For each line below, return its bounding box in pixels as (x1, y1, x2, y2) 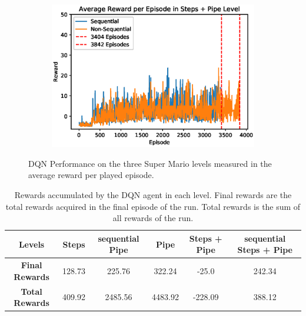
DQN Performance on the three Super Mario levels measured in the (28, 157, 272, 169)
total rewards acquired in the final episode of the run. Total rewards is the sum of (5, 200, 301, 212)
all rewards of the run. (112, 212, 194, 224)
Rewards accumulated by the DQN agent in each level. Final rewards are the (14, 188, 292, 200)
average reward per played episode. (28, 169, 154, 181)
